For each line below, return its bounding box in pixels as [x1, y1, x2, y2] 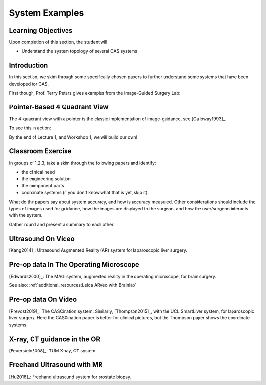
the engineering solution [21, 175, 71, 182]
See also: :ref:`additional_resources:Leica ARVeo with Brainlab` [9, 282, 137, 288]
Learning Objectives [9, 26, 73, 35]
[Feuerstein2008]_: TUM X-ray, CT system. [9, 348, 97, 353]
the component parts [21, 182, 64, 188]
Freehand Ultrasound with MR [9, 360, 103, 369]
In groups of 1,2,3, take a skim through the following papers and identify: [9, 160, 156, 166]
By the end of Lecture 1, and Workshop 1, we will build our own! [9, 134, 138, 140]
